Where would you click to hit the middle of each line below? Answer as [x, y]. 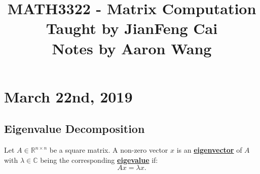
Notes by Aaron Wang [132, 48]
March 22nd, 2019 [68, 96]
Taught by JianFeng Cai [132, 28]
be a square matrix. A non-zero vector [109, 150]
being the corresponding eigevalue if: [99, 160]
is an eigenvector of [209, 150]
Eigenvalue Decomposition [75, 129]
